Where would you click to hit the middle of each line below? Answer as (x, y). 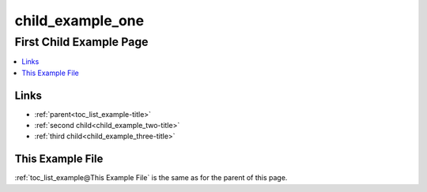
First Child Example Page (81, 42)
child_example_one (79, 21)
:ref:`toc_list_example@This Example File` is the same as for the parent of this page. (151, 178)
